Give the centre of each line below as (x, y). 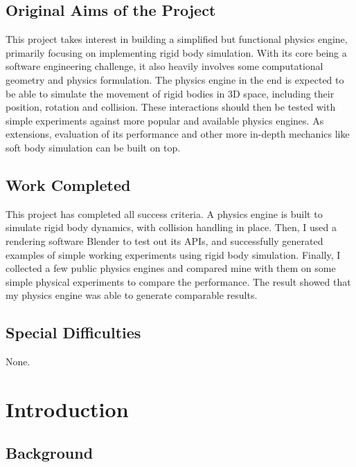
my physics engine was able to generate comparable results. (132, 295)
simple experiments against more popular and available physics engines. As (165, 120)
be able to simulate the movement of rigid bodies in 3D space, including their (170, 93)
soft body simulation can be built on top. (93, 147)
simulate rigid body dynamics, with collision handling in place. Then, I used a (171, 227)
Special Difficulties (73, 332)
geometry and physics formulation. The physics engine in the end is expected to (175, 79)
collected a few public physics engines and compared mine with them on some (171, 268)
